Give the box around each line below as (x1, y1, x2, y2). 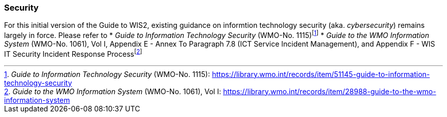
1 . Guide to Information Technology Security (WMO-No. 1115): (4, 69, 210, 79)
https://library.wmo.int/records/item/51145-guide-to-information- (212, 69, 430, 79)
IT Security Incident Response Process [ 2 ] (4, 48, 142, 58)
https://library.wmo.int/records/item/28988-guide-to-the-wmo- (223, 87, 436, 96)
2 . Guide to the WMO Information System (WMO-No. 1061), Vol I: (4, 87, 221, 96)
